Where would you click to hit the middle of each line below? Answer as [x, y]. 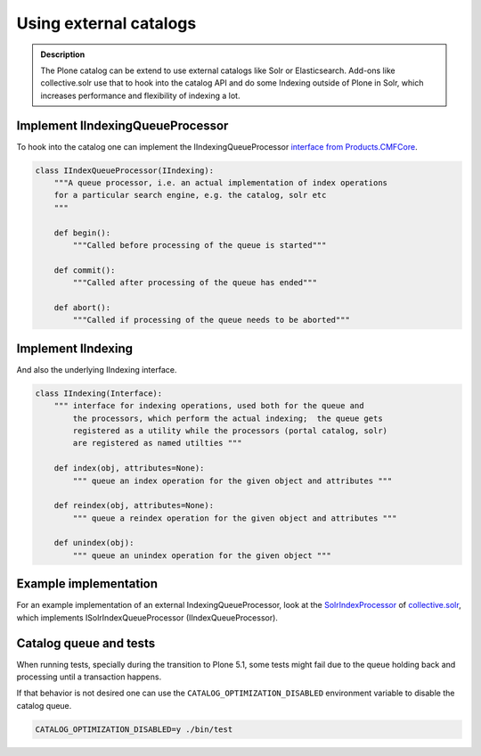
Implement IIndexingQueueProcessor [122, 125]
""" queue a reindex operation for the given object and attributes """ [235, 518]
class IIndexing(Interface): [99, 393]
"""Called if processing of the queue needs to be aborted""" [212, 320]
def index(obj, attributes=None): [129, 468]
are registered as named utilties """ [157, 443]
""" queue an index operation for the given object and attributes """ [232, 481]
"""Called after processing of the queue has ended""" [195, 283]
